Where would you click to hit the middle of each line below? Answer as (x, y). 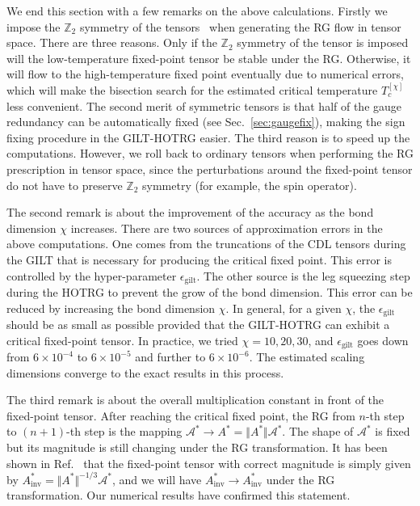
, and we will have (157, 479)
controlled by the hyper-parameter (92, 275)
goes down (383, 340)
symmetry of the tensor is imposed (323, 42)
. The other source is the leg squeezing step (303, 275)
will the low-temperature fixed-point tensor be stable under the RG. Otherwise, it (209, 58)
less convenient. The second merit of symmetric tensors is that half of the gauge (204, 105)
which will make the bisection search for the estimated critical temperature (192, 89)
